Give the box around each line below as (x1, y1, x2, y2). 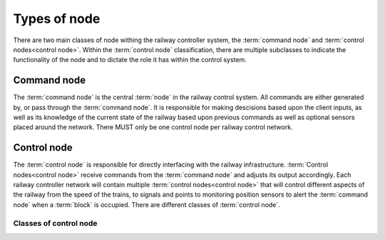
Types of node (13, 11, 101, 26)
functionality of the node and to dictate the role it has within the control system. (13, 56, 247, 64)
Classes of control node (13, 218, 98, 228)
